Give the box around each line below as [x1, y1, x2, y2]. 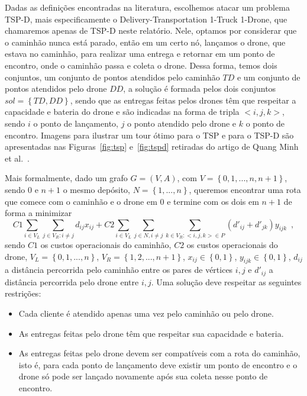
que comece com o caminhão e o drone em [5, 195, 157, 207]
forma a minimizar [5, 207, 72, 219]
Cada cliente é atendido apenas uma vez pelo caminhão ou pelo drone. [18, 307, 274, 320]
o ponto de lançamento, [33, 117, 118, 129]
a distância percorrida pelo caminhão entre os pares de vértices [5, 263, 233, 276]
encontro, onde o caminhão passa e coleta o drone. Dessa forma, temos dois [5, 59, 277, 71]
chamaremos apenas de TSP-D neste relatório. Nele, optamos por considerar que [5, 24, 297, 37]
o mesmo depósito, [63, 183, 131, 195]
